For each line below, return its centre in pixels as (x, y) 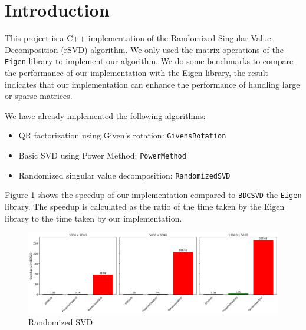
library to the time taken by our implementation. (93, 218)
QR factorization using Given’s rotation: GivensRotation (122, 135)
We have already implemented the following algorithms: (105, 115)
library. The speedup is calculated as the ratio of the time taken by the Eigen (145, 206)
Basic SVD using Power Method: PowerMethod (102, 155)
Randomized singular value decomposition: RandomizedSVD (124, 175)
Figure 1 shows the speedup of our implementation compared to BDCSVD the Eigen (153, 195)
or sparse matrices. (39, 96)
